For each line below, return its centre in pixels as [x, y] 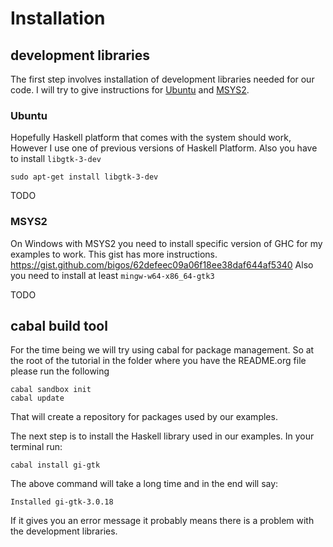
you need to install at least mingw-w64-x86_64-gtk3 [112, 275]
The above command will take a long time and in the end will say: [144, 484]
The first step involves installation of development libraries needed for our [162, 79]
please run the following [60, 371]
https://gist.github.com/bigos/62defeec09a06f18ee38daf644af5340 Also [162, 264]
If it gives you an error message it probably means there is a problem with [162, 521]
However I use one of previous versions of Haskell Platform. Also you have [164, 148]
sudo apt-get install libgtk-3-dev [84, 177]
